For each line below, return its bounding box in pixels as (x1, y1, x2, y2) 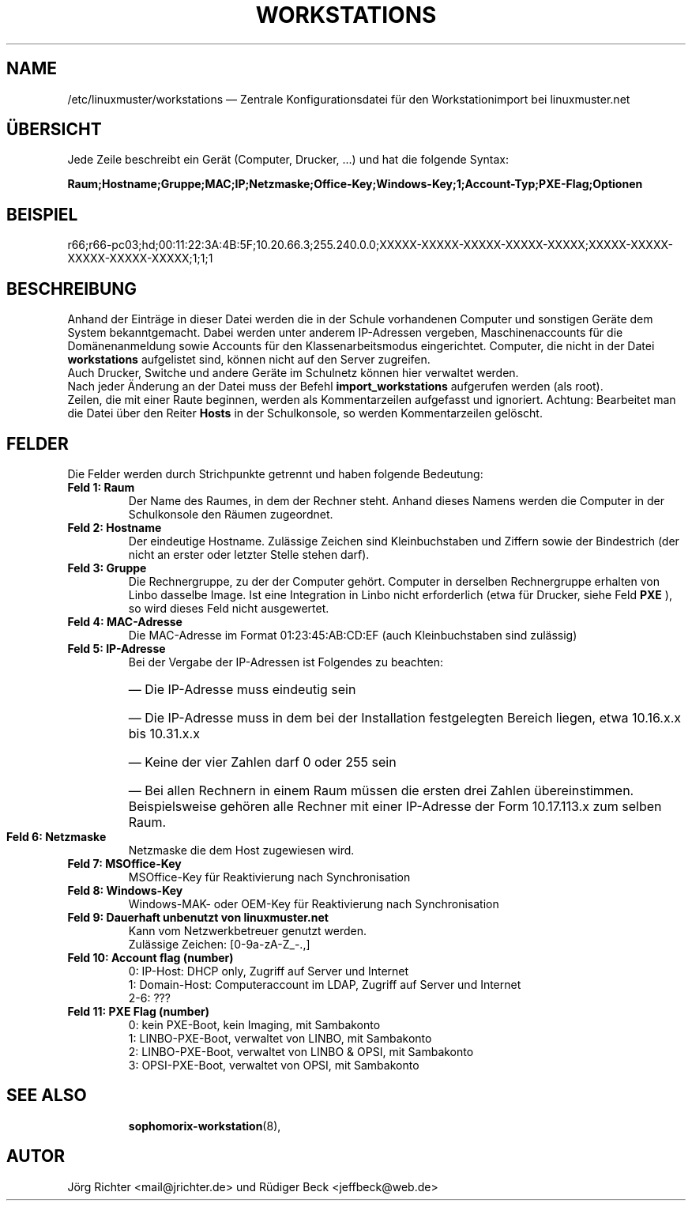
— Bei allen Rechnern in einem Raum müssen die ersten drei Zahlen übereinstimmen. (128, 782, 634, 798)
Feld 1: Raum (67, 480, 135, 494)
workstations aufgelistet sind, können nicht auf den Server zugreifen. (67, 353, 431, 367)
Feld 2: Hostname (67, 520, 162, 534)
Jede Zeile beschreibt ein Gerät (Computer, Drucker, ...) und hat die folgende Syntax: (67, 153, 510, 167)
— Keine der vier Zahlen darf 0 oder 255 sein (128, 753, 397, 770)
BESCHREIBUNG (6, 278, 137, 299)
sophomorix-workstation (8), (128, 1118, 281, 1133)
